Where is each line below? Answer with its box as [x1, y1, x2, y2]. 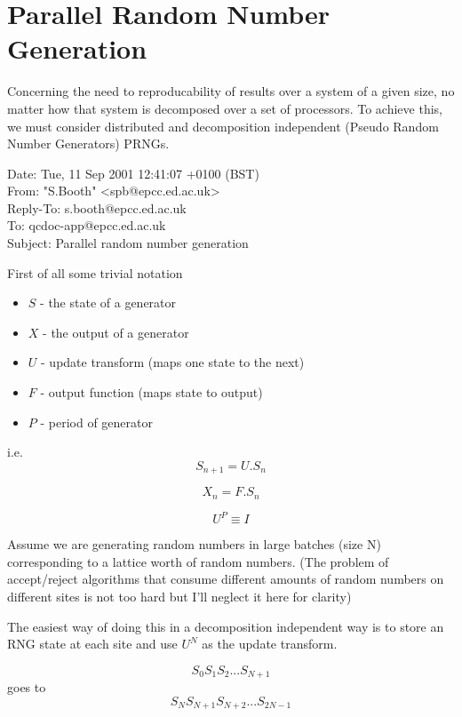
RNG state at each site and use [7, 634, 178, 653]
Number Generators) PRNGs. [7, 134, 170, 153]
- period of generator [40, 412, 153, 431]
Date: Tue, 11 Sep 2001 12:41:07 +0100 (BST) [7, 163, 259, 182]
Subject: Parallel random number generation [7, 234, 249, 252]
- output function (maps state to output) [40, 383, 263, 402]
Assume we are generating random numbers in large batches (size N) [7, 535, 381, 554]
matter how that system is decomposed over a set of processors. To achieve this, [7, 99, 442, 117]
